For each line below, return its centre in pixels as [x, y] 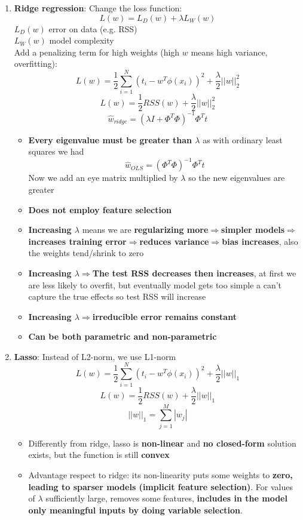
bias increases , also [260, 241]
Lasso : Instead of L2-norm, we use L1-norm [95, 356]
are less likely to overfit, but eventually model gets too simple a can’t [155, 284]
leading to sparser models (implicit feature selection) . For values [160, 486]
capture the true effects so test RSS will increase [117, 296]
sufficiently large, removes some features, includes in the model [166, 498]
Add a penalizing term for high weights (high [97, 52]
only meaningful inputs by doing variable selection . [135, 510]
